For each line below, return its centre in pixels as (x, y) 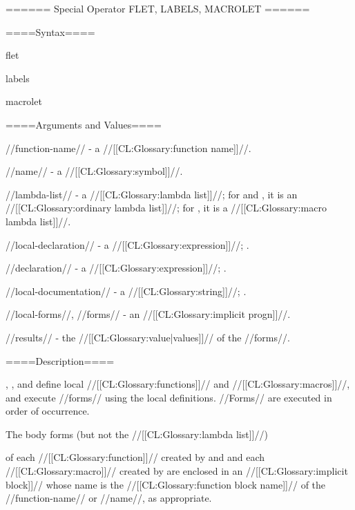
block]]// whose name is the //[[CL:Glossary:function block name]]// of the (166, 484)
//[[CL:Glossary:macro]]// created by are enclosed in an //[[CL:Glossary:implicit (177, 471)
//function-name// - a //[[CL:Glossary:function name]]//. (128, 148)
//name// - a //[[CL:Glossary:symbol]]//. (94, 171)
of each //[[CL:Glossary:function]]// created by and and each (135, 457)
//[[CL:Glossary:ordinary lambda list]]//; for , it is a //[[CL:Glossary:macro (166, 208)
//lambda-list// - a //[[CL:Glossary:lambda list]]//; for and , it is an (152, 194)
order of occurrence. (48, 411)
